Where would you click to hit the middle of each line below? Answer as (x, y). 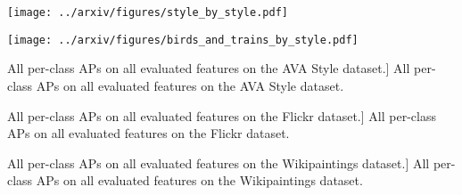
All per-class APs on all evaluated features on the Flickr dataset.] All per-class (222, 115)
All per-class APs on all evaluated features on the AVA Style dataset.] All (209, 68)
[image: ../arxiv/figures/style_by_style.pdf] (148, 12)
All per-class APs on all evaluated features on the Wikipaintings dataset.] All (219, 162)
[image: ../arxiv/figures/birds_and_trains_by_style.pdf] (183, 40)
